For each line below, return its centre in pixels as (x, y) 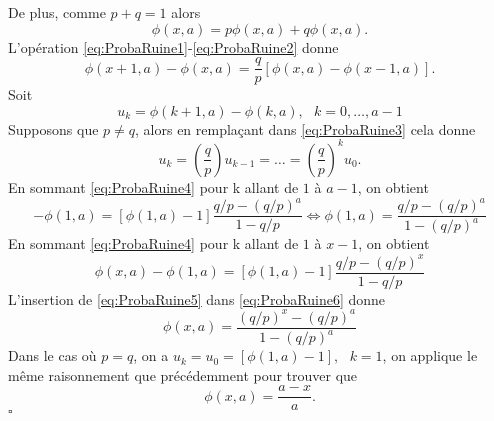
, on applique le (430, 355)
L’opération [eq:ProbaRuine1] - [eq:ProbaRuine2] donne (173, 46)
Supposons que (53, 128)
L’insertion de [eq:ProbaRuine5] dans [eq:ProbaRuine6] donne (197, 298)
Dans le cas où (52, 355)
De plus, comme (57, 12)
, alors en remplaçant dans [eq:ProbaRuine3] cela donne (305, 128)
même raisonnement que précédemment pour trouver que (183, 374)
